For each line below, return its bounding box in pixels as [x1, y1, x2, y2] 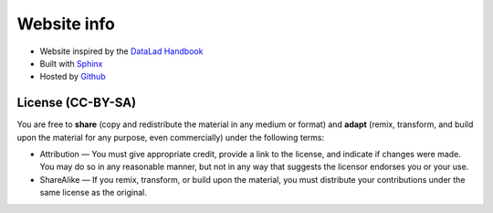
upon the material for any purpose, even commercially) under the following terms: [16, 132, 325, 143]
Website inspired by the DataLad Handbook [39, 46, 204, 57]
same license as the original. [39, 187, 148, 198]
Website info [16, 14, 116, 34]
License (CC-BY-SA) [16, 95, 137, 111]
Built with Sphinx [39, 58, 103, 69]
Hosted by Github [39, 71, 106, 82]
